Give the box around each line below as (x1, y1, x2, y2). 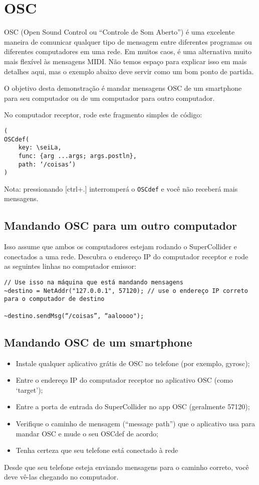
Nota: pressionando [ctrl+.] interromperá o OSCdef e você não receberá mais (4, 183, 238, 194)
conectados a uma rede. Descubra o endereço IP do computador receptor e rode (4, 251, 248, 261)
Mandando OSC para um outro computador (4, 218, 237, 233)
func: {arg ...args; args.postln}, (18, 152, 137, 159)
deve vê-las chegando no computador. (4, 471, 119, 482)
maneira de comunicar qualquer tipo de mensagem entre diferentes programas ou (4, 36, 252, 47)
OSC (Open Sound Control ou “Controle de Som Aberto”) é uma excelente (4, 27, 235, 37)
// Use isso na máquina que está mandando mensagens (4, 279, 183, 286)
